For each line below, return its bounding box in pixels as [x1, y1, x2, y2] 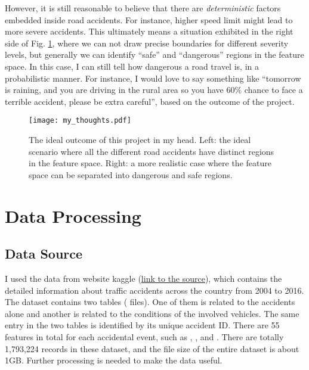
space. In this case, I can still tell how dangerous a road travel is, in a [5, 60, 259, 72]
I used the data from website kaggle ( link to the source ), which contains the [5, 272, 282, 284]
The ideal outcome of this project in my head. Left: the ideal [29, 133, 251, 145]
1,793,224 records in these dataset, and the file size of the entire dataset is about [5, 342, 299, 355]
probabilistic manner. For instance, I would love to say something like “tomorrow [5, 71, 301, 84]
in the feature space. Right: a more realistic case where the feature [29, 157, 271, 169]
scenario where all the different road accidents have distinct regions [29, 145, 274, 157]
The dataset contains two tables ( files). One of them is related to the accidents [5, 296, 295, 308]
